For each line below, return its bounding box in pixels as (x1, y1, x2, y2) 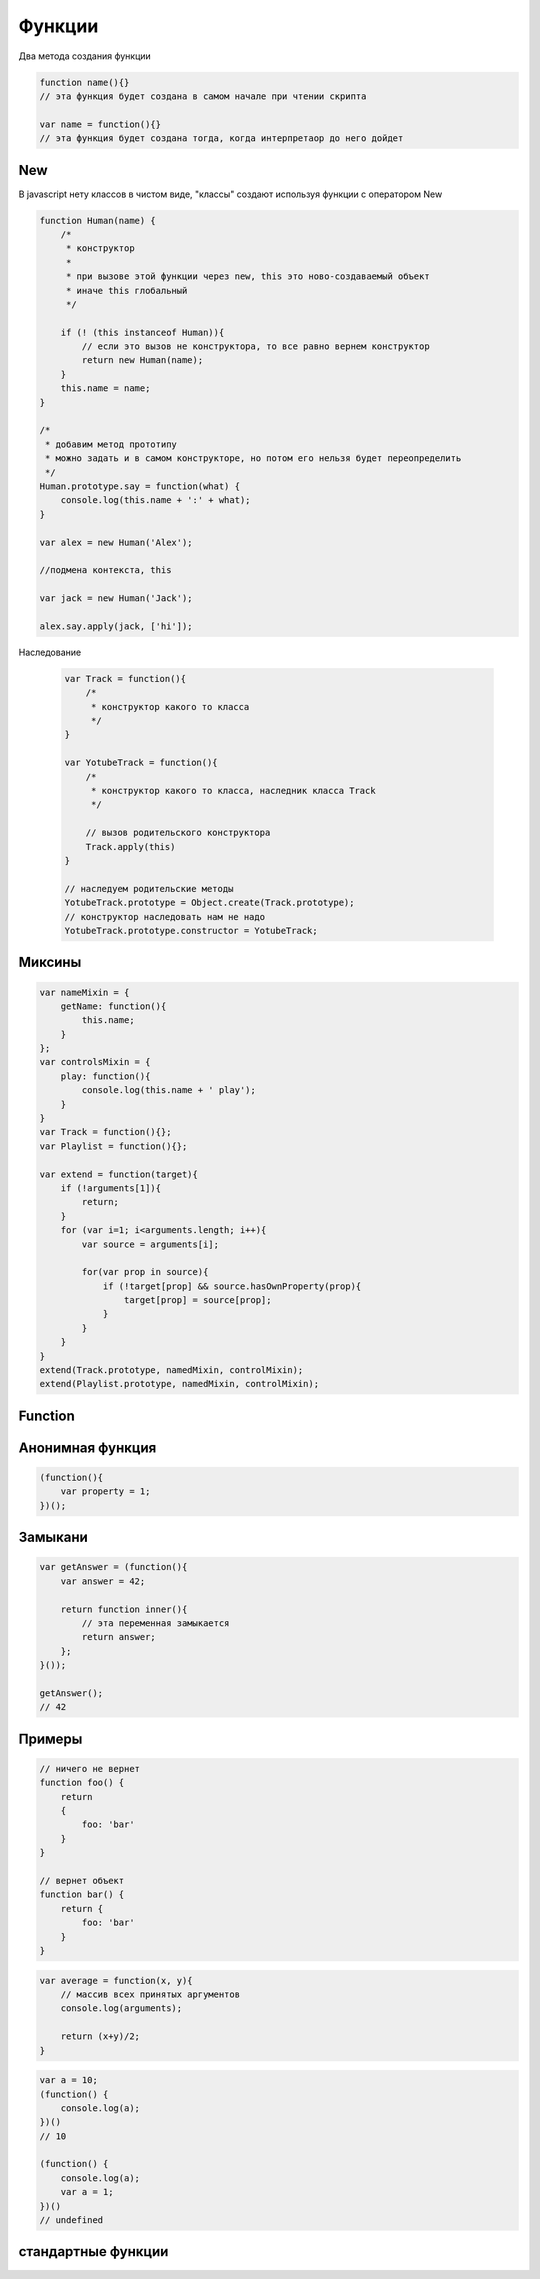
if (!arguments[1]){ (60, 1182, 162, 1194)
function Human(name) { (39, 215, 157, 226)
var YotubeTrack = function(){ (64, 757, 219, 769)
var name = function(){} (39, 118, 162, 130)
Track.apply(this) (85, 841, 176, 852)
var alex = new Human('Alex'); (39, 536, 194, 548)
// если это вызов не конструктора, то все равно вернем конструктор (81, 341, 430, 352)
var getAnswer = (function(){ (39, 1561, 188, 1573)
